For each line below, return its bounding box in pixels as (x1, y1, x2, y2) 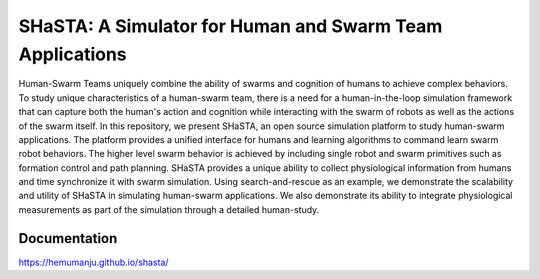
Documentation (18, 230, 118, 247)
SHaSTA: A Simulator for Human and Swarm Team (18, 15, 443, 37)
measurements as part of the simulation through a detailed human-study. (18, 203, 320, 215)
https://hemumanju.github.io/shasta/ (18, 256, 169, 268)
